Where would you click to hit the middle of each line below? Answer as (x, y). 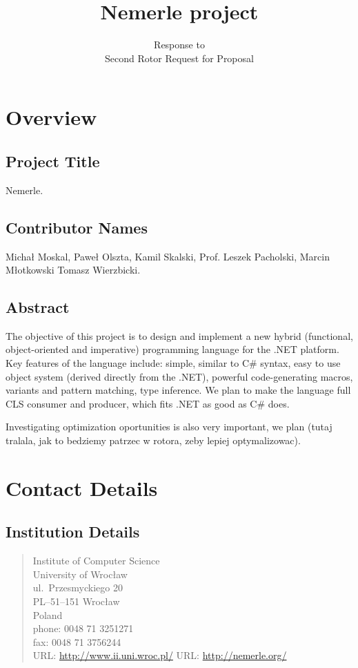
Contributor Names (77, 227)
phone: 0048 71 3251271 (83, 628)
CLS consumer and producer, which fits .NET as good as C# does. (148, 403)
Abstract (38, 307)
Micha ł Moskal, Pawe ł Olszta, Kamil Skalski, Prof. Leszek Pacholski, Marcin (168, 256)
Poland (48, 614)
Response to (179, 45)
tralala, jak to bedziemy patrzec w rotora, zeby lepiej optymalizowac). (153, 440)
